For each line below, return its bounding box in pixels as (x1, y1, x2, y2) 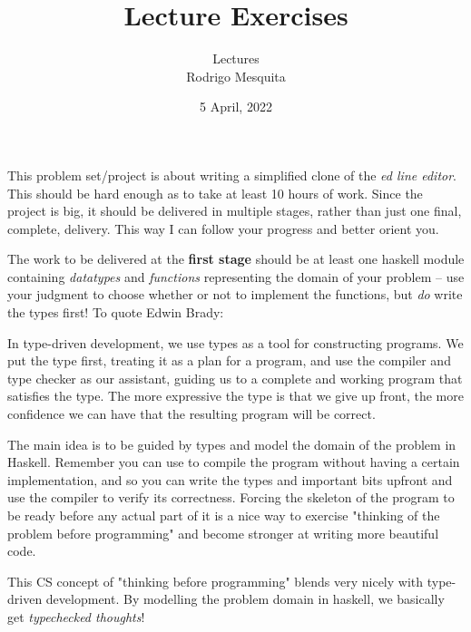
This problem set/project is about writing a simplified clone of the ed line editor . (7, 165, 456, 184)
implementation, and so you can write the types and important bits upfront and (7, 470, 453, 489)
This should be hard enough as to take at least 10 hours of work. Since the (7, 183, 423, 202)
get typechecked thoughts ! (7, 607, 145, 626)
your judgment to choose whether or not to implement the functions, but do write (7, 285, 463, 304)
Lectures (212, 49, 260, 68)
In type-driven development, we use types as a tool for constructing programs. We (7, 333, 464, 352)
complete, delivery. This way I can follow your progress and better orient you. (7, 219, 439, 238)
